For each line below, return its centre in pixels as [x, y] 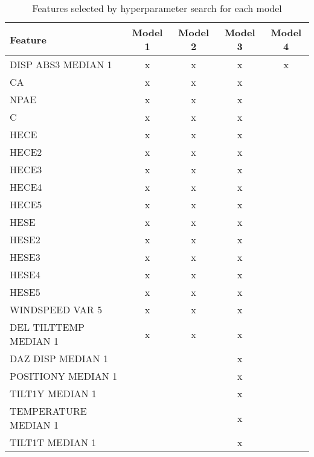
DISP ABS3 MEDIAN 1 [61, 64]
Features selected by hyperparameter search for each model [157, 8]
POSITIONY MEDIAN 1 [64, 376]
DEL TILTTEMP [47, 327]
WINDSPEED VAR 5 [56, 309]
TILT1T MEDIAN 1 [53, 442]
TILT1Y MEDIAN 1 [53, 393]
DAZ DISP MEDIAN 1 [59, 358]
